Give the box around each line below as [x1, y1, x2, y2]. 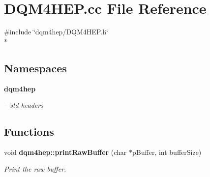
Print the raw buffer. [4, 163, 66, 174]
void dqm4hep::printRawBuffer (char [4, 147, 127, 157]
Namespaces [4, 60, 67, 75]
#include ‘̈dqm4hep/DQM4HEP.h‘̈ [4, 27, 108, 37]
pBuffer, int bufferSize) [132, 147, 202, 157]
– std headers [4, 100, 43, 110]
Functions [4, 124, 54, 139]
